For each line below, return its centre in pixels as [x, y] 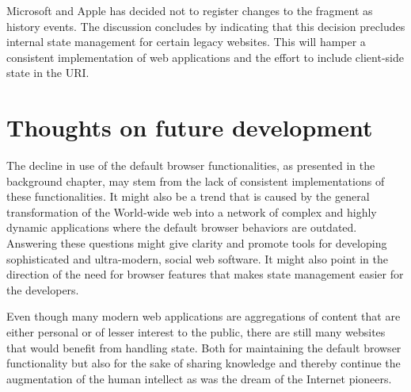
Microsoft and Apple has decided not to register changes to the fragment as [190, 10]
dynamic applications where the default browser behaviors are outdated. [182, 227]
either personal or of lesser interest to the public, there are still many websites [196, 332]
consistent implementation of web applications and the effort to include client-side [205, 57]
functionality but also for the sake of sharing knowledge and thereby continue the [204, 363]
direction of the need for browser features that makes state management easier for [205, 274]
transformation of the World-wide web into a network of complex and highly [192, 211]
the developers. [43, 289]
